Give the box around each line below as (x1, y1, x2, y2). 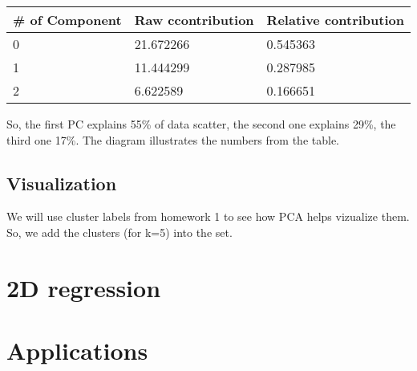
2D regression (6, 271, 161, 304)
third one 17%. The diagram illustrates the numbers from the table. (6, 131, 339, 148)
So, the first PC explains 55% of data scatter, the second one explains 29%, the (6, 116, 396, 132)
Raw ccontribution (134, 10, 254, 29)
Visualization (6, 170, 117, 195)
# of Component (13, 10, 122, 29)
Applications (6, 334, 148, 367)
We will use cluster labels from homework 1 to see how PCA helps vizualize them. (6, 208, 410, 225)
